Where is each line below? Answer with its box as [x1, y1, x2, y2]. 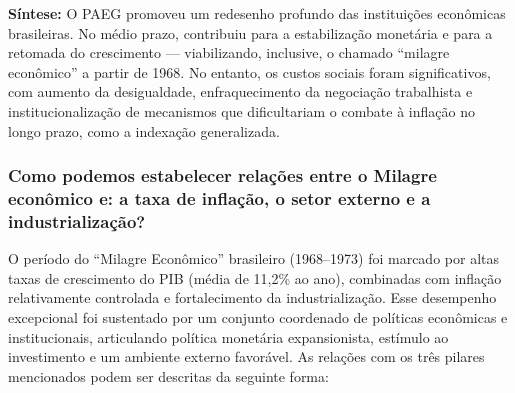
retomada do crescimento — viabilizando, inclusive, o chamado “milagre [8, 42, 450, 63]
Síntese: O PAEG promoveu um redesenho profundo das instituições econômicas [8, 3, 506, 23]
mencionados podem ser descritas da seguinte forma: [8, 365, 329, 386]
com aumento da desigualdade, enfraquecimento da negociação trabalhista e [8, 81, 473, 102]
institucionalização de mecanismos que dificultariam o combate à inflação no [8, 100, 475, 121]
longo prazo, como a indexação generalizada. [8, 120, 280, 141]
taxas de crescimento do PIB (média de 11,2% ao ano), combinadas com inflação [8, 267, 502, 288]
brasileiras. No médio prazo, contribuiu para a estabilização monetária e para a [8, 22, 493, 43]
